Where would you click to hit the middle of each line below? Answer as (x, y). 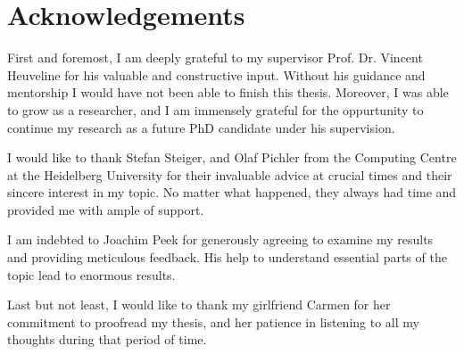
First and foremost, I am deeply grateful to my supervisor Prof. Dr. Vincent (215, 58)
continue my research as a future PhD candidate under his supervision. (201, 127)
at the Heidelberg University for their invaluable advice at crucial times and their (230, 174)
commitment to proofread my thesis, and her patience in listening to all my (213, 321)
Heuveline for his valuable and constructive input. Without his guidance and (216, 74)
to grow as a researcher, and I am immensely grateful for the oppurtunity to (215, 109)
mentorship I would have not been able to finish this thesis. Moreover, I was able (228, 92)
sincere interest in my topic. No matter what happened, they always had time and (232, 192)
